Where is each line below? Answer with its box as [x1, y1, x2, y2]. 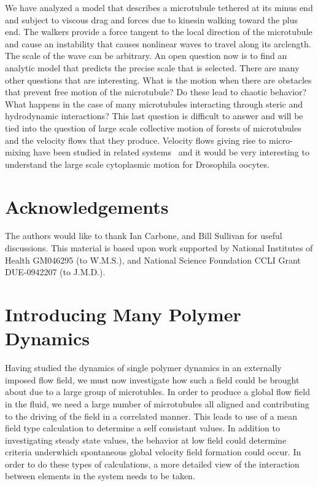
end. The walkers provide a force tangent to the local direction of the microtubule [5, 25, 312, 38]
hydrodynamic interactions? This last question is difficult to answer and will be [5, 109, 303, 122]
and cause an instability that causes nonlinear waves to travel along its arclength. [5, 37, 311, 50]
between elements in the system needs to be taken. [5, 469, 195, 482]
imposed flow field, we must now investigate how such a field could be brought [5, 373, 300, 386]
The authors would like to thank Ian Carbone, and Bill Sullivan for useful [5, 229, 282, 242]
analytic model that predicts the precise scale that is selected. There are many [5, 61, 300, 74]
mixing [5, 146, 31, 159]
